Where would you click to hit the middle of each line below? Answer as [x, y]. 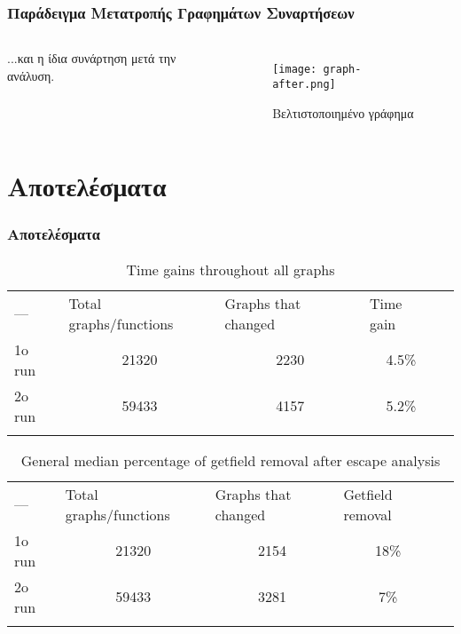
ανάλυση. [31, 75]
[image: [295, 70]
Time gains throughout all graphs [230, 269]
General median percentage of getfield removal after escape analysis [230, 460]
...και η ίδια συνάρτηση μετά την [92, 58]
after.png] [304, 84]
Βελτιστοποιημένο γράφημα [343, 112]
